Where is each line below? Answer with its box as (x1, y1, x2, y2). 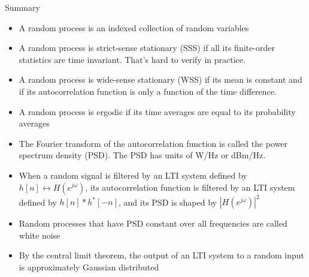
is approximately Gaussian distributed (19, 260, 159, 273)
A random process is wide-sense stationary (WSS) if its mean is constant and (19, 73, 302, 86)
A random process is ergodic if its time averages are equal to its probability (19, 105, 296, 118)
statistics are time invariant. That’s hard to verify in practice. (19, 53, 246, 65)
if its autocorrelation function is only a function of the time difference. (19, 85, 277, 97)
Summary (5, 1, 40, 13)
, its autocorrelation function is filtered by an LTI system (85, 180, 295, 193)
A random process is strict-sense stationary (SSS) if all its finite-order (19, 41, 275, 54)
